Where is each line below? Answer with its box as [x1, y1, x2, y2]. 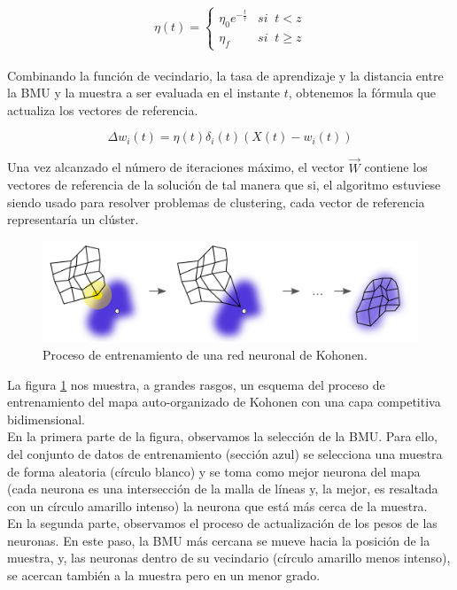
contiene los [364, 158, 428, 176]
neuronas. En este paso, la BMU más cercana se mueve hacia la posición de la [7, 531, 430, 549]
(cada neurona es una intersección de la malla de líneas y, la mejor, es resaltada [7, 479, 438, 498]
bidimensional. [7, 409, 85, 428]
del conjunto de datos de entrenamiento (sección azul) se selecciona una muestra [7, 444, 443, 462]
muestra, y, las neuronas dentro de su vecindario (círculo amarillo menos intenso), [7, 548, 451, 567]
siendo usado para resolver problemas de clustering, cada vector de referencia [7, 192, 425, 211]
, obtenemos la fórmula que [288, 83, 436, 102]
